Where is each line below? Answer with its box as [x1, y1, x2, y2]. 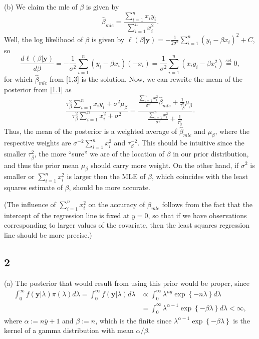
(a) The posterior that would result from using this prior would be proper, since [4, 277, 249, 288]
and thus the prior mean [4, 159, 79, 170]
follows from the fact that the [162, 199, 253, 209]
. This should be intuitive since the [137, 137, 244, 148]
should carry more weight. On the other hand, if [91, 159, 239, 170]
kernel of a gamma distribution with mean [4, 325, 134, 335]
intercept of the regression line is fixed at [4, 210, 130, 220]
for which [4, 74, 33, 84]
